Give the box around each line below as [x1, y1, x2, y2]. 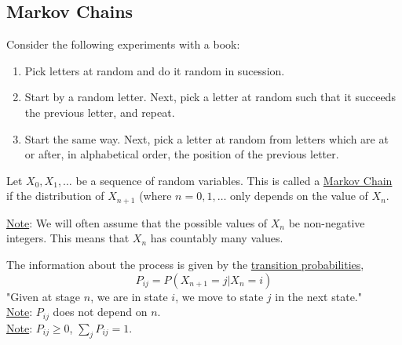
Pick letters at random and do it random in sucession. [24, 62, 285, 78]
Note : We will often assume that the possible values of [6, 214, 268, 231]
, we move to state [175, 288, 264, 304]
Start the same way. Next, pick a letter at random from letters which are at [24, 130, 389, 147]
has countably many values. [150, 230, 283, 246]
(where [139, 187, 172, 204]
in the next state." [275, 288, 362, 304]
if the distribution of [6, 187, 104, 204]
